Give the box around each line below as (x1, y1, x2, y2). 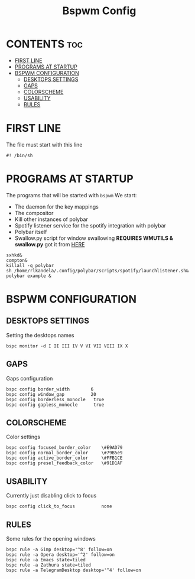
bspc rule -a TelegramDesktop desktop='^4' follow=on (6, 567, 142, 574)
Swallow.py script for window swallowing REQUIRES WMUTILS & (14, 235, 173, 242)
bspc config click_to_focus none (6, 503, 112, 509)
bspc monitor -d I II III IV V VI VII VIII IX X (6, 343, 128, 349)
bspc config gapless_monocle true (6, 402, 105, 408)
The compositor (14, 209, 54, 216)
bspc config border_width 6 (6, 386, 94, 392)
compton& (6, 257, 28, 264)
